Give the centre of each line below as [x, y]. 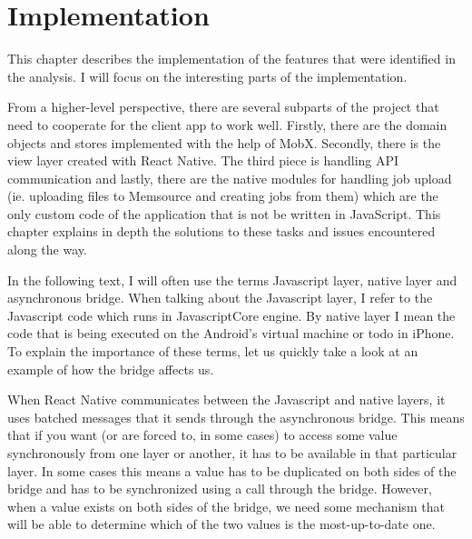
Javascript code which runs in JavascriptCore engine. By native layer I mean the [231, 315]
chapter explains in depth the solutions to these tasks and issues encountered [221, 231]
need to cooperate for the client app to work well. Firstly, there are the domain [227, 124]
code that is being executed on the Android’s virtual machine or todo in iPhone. [231, 333]
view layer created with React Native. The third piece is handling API [203, 160]
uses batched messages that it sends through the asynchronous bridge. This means [236, 417]
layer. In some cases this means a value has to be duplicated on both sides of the [232, 470]
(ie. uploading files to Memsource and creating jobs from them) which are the [223, 196]
